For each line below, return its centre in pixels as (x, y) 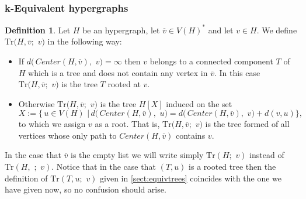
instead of (267, 155)
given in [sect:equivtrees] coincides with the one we (191, 178)
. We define (277, 30)
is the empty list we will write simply (137, 155)
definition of (26, 178)
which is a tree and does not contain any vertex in (118, 72)
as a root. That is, (127, 124)
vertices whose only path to (67, 135)
